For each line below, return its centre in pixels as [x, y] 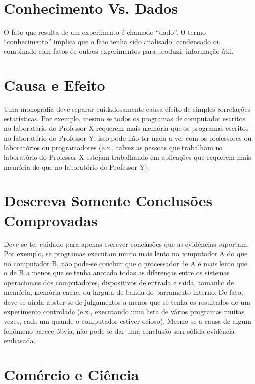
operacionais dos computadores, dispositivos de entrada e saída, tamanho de [119, 282]
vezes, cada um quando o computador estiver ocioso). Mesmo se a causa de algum [127, 321]
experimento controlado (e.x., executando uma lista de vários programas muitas [124, 311]
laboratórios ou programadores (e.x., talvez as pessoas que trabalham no [113, 147]
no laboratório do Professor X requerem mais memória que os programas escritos [126, 128]
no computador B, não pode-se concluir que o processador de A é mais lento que [126, 263]
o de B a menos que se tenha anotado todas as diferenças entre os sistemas [117, 273]
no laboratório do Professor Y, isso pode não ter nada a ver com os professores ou [128, 137]
